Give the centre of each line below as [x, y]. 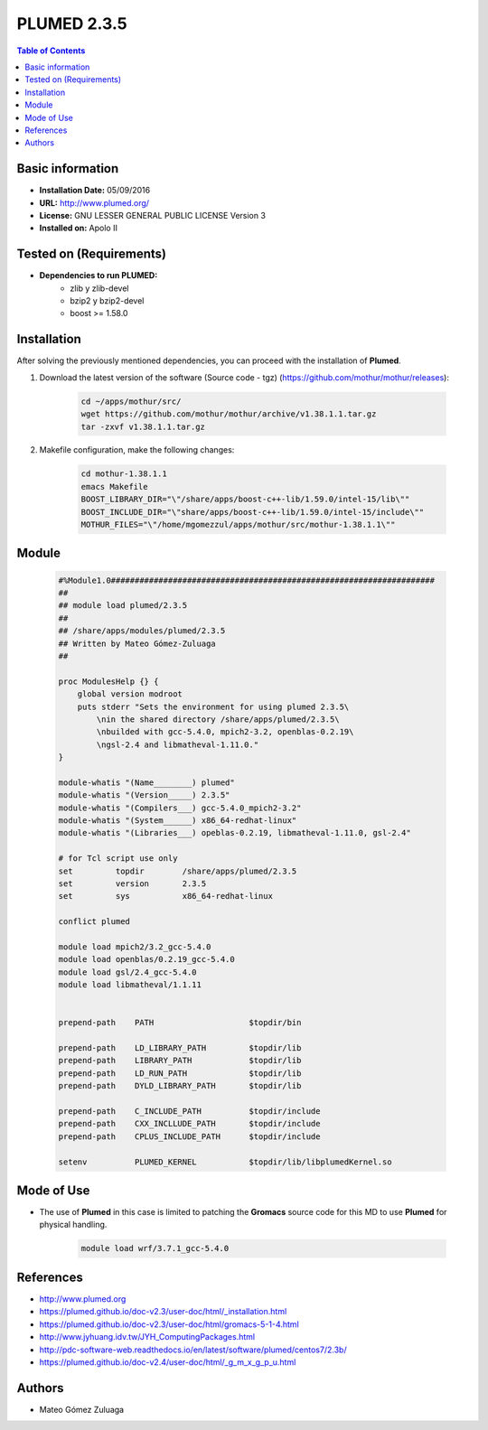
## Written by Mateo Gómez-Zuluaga [137, 643]
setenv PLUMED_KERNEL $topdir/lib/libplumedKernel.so [225, 1162]
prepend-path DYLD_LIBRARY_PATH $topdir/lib [180, 1086]
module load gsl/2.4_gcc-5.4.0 [128, 972]
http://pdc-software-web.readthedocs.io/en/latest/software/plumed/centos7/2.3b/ [193, 1350]
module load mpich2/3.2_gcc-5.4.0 [135, 947]
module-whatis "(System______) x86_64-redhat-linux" [178, 821]
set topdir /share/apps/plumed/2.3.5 [178, 871]
